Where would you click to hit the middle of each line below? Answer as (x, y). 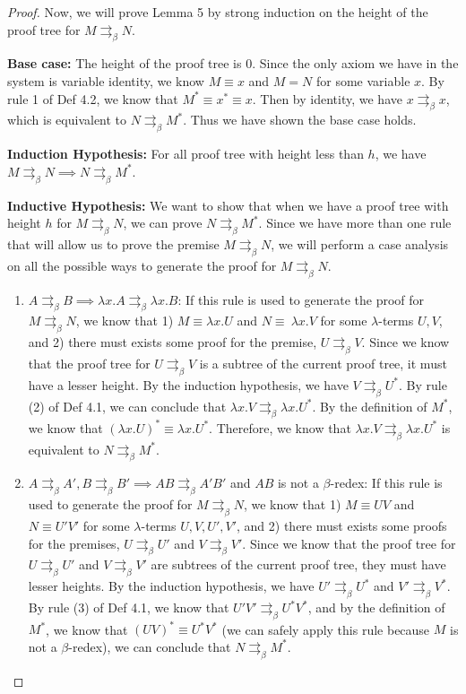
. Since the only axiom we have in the (355, 63)
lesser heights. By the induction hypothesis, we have (171, 586)
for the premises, (74, 543)
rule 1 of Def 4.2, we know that (93, 98)
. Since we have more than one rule (355, 223)
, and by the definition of (376, 607)
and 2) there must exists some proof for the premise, (173, 342)
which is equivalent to (67, 120)
